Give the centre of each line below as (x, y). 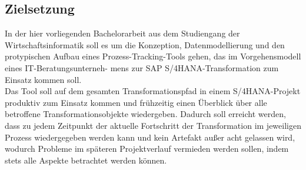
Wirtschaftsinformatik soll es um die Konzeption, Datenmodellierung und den (145, 44)
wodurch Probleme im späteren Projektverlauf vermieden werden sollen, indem (147, 149)
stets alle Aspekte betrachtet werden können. (86, 160)
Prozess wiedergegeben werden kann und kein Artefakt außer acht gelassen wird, (150, 137)
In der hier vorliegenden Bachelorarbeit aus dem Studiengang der (122, 33)
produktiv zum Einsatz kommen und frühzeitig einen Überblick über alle (136, 102)
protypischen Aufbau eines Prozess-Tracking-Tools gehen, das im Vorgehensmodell (153, 56)
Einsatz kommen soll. (43, 79)
